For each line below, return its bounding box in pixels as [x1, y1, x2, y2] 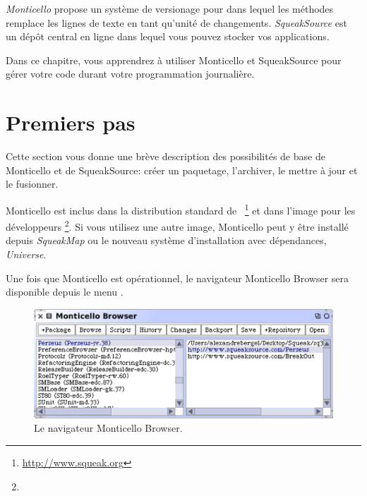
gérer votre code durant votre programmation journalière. [6, 66, 255, 81]
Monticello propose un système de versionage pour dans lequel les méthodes [6, 1, 334, 16]
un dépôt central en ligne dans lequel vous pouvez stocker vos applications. [6, 29, 330, 44]
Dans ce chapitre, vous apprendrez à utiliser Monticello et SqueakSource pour [6, 52, 342, 67]
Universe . [6, 246, 47, 261]
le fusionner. [6, 176, 59, 191]
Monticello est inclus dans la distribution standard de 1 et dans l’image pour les [6, 200, 356, 217]
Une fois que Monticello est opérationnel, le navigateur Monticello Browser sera [6, 270, 349, 285]
